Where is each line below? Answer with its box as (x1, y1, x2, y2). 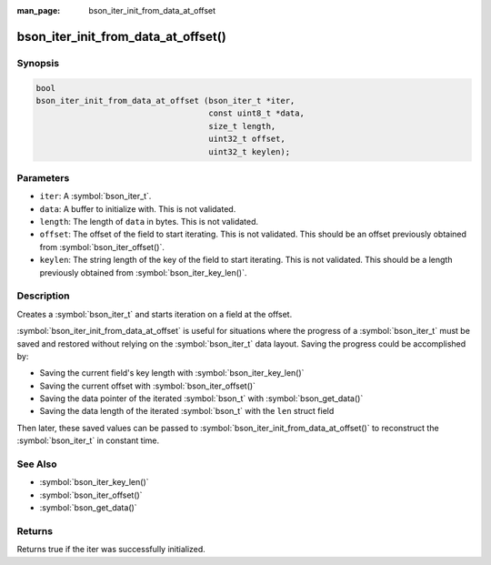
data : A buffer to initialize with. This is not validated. (39, 203, 236, 214)
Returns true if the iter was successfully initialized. (16, 544, 206, 555)
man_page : (16, 5, 61, 15)
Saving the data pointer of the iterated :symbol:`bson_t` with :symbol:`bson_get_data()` (39, 393, 364, 404)
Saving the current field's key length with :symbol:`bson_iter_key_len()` (39, 368, 305, 378)
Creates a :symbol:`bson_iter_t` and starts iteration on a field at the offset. (16, 308, 293, 319)
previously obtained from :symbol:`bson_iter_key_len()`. (39, 267, 247, 277)
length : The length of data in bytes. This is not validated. (39, 217, 259, 227)
